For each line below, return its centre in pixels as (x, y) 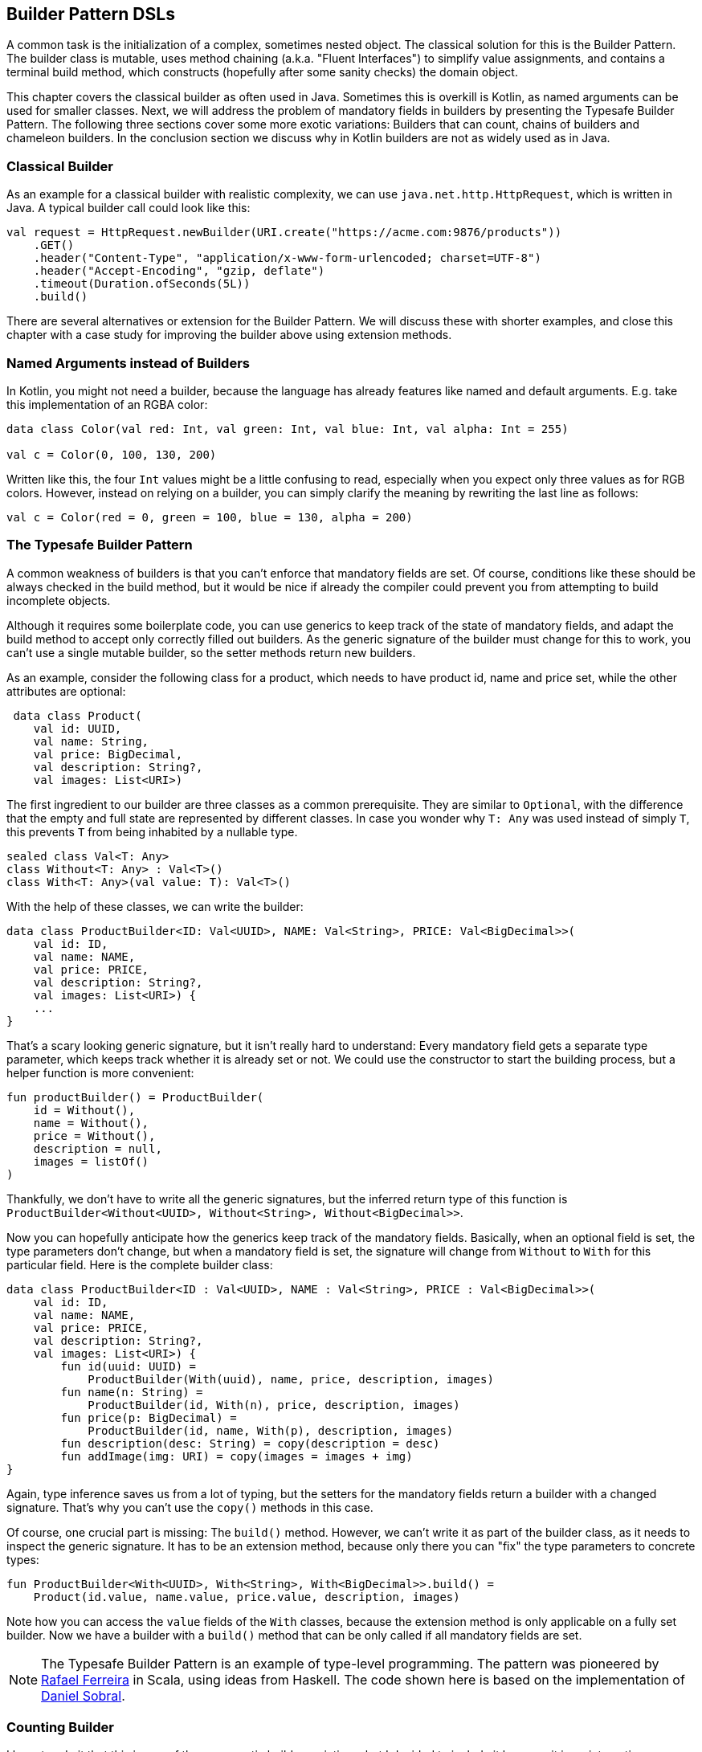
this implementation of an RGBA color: (107, 404)
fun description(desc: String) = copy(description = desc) (250, 1443)
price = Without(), (94, 1135)
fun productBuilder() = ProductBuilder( (135, 1097)
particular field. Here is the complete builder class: (140, 1264)
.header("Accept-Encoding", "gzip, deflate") (179, 271)
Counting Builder (60, 1727)
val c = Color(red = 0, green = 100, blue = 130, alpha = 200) (210, 517)
